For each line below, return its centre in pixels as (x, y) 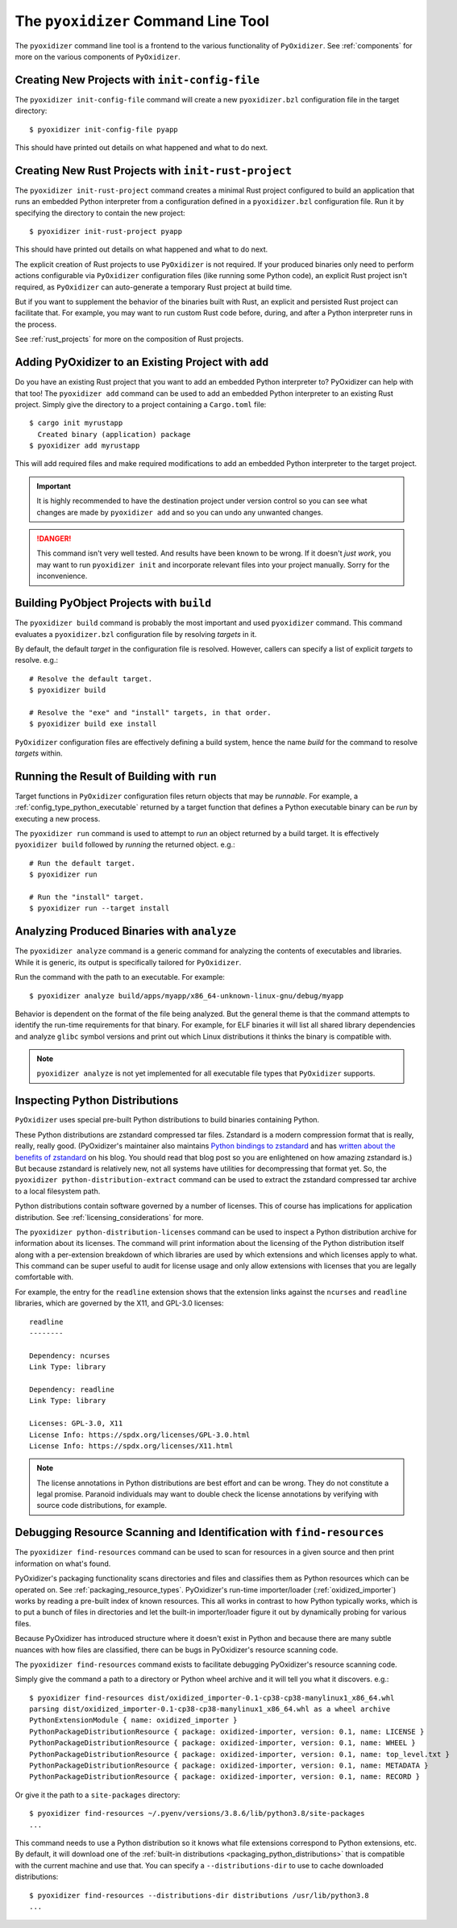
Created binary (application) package (114, 434)
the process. (35, 324)
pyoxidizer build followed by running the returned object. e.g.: (125, 845)
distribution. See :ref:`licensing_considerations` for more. (109, 1217)
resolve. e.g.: (37, 660)
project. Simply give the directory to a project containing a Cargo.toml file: (141, 404)
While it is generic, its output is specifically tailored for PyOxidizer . (128, 962)
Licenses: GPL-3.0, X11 (76, 1424)
